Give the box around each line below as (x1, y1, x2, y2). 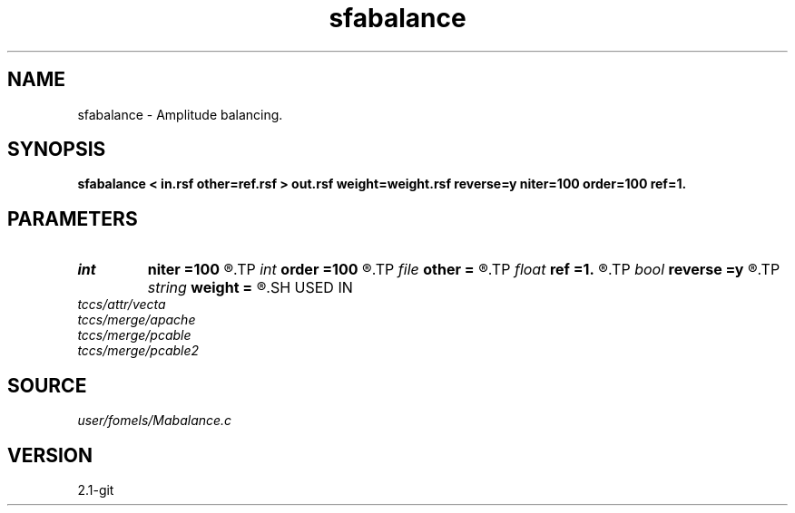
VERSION (7, 443, 93, 467)
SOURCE (7, 373, 87, 397)
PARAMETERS (7, 207, 138, 230)
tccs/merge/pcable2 (77, 343, 200, 359)
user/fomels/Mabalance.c (77, 412, 232, 429)
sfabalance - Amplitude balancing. (77, 106, 283, 122)
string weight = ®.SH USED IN (147, 278, 353, 297)
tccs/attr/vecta (77, 296, 166, 313)
